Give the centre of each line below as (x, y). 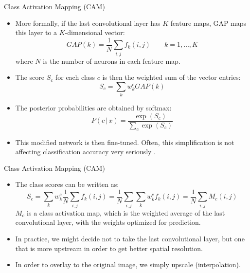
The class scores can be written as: (67, 184)
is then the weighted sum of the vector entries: (171, 77)
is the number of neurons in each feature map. (112, 61)
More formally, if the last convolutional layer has (88, 23)
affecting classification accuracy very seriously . (85, 152)
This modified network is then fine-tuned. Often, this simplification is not (125, 142)
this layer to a (36, 32)
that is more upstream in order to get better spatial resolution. (109, 248)
